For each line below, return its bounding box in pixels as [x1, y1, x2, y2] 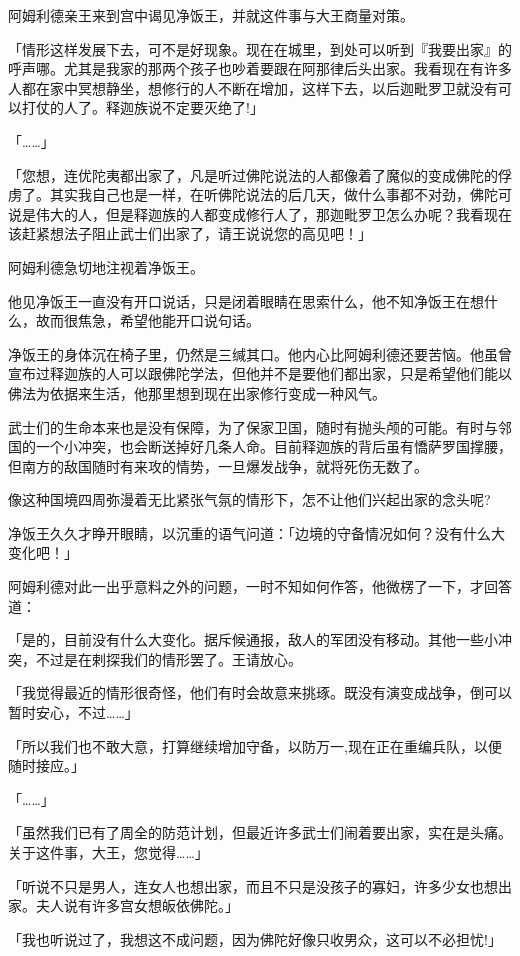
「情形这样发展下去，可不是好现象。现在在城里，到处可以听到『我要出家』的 [8, 38, 512, 59]
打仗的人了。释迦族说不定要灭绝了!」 [21, 97, 264, 118]
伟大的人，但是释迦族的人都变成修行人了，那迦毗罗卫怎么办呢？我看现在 [35, 203, 512, 224]
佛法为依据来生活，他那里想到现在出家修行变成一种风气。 [8, 382, 386, 403]
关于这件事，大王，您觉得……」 [8, 842, 209, 862]
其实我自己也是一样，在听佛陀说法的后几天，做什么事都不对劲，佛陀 [49, 184, 498, 205]
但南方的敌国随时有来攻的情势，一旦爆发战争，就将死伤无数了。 [8, 455, 428, 476]
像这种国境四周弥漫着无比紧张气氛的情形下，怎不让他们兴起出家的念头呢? [8, 489, 491, 510]
